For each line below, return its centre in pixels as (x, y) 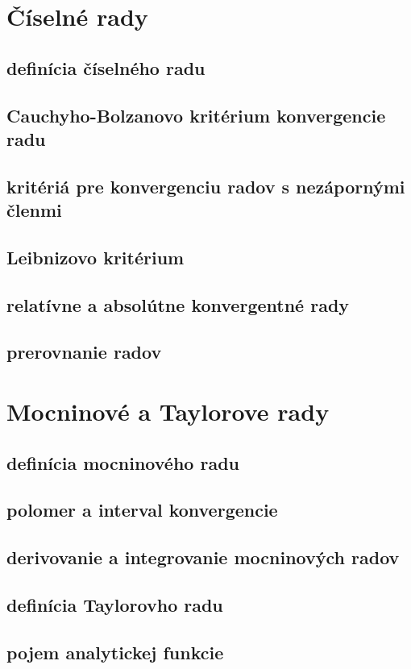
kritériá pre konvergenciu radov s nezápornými (206, 186)
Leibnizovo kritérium (95, 257)
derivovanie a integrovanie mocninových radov (203, 557)
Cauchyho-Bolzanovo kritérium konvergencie (196, 115)
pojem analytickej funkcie (115, 652)
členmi (34, 210)
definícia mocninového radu (123, 462)
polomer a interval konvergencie (142, 510)
